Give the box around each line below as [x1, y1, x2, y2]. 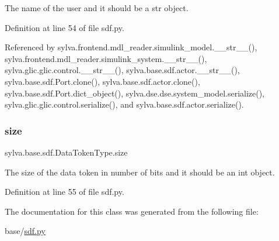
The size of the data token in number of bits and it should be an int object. [5, 166, 275, 178]
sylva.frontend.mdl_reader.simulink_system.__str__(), [5, 52, 207, 64]
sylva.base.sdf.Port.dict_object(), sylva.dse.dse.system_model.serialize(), [5, 87, 265, 99]
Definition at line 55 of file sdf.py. [5, 185, 124, 198]
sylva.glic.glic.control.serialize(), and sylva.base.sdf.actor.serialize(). [5, 98, 244, 111]
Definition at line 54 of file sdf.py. [5, 21, 124, 33]
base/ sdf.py [5, 225, 46, 237]
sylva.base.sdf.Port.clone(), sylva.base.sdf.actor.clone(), [5, 75, 200, 87]
